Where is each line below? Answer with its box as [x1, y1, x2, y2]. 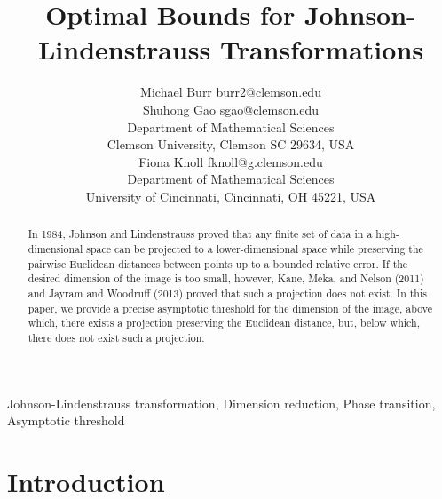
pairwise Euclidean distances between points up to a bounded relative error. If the [28, 256, 408, 271]
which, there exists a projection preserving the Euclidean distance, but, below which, [28, 315, 420, 330]
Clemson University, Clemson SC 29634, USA [107, 135, 355, 154]
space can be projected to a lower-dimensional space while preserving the [86, 241, 423, 256]
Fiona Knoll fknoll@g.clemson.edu [138, 152, 323, 170]
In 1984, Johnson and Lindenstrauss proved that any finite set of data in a [28, 226, 373, 242]
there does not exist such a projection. [28, 329, 205, 345]
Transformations [219, 31, 423, 67]
